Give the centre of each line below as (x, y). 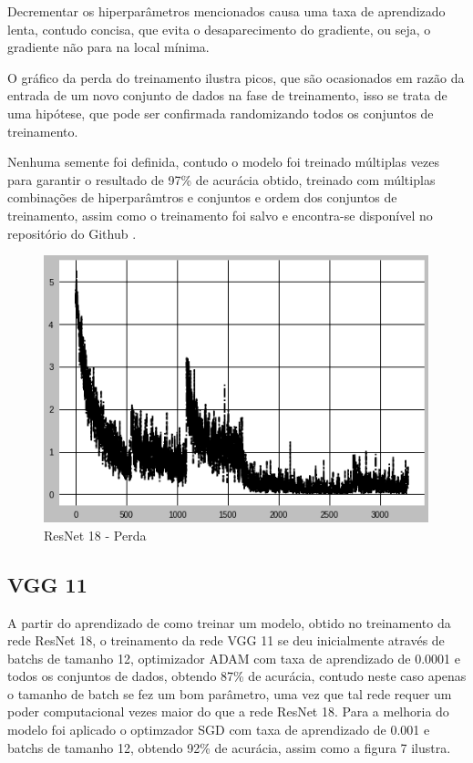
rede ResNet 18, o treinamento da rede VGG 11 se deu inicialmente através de (226, 640)
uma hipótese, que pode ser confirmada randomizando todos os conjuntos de (221, 113)
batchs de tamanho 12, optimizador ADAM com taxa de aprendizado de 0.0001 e (234, 658)
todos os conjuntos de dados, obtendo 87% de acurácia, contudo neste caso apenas (237, 676)
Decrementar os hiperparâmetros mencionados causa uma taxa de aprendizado (226, 11)
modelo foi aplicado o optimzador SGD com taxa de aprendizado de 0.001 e (219, 730)
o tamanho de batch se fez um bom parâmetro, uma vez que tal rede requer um (230, 693)
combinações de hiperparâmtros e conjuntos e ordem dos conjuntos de (202, 197)
